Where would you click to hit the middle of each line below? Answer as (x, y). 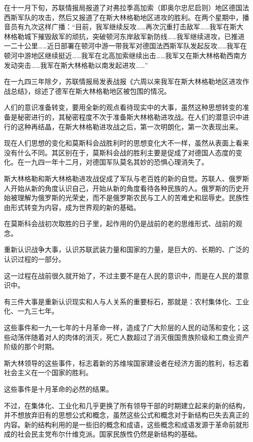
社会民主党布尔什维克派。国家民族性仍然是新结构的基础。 (109, 434)
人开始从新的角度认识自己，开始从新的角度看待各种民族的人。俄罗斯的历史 (123, 188)
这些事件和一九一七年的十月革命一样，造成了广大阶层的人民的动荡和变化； (123, 327)
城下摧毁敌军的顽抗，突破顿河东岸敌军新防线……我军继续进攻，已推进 (134, 36)
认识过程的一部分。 (35, 259)
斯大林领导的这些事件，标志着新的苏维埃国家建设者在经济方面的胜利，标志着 (126, 363)
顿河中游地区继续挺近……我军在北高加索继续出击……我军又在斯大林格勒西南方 (126, 55)
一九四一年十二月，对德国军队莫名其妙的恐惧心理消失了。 (116, 162)
